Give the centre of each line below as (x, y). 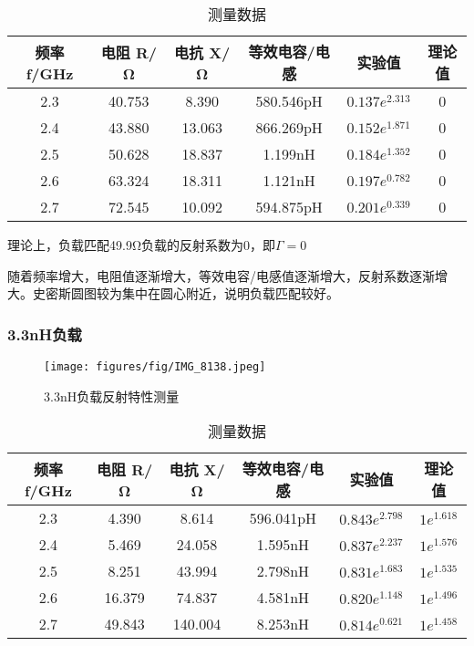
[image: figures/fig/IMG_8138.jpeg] (155, 367)
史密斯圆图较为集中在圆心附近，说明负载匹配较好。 (185, 293)
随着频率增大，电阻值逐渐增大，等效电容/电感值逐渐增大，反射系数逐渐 (221, 275)
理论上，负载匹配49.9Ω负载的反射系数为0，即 (141, 245)
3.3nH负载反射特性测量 (112, 396)
